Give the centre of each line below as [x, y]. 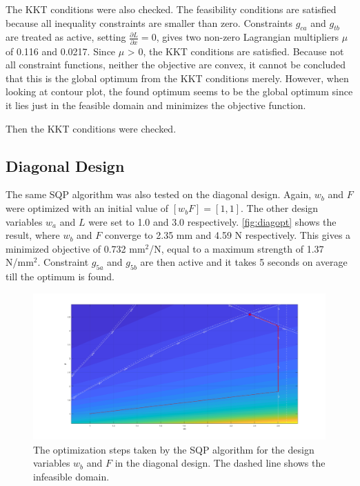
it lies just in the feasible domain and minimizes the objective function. [156, 105]
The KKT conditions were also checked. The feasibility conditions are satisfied [171, 9]
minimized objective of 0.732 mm [76, 248]
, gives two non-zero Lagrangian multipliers [248, 37]
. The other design [280, 208]
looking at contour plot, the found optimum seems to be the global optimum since [179, 91]
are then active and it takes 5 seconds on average [244, 262]
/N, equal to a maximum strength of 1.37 [237, 248]
